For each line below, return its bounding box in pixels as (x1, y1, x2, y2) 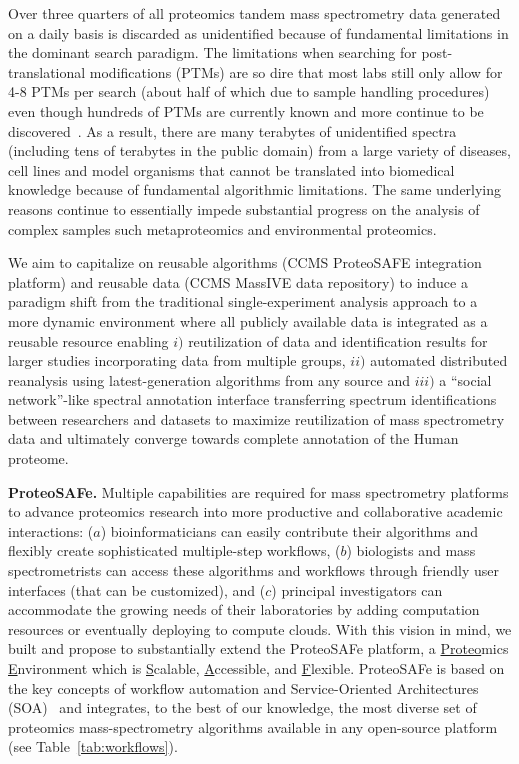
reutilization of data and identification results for (188, 330, 488, 351)
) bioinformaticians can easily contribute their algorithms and (100, 520, 478, 541)
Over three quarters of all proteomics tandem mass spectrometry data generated (8, 3, 501, 23)
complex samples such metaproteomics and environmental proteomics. (8, 218, 437, 239)
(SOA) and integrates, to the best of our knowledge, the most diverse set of (8, 697, 477, 718)
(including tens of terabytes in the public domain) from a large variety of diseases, (8, 140, 511, 161)
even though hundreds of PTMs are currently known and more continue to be (8, 100, 484, 121)
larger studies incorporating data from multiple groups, (8, 350, 346, 371)
